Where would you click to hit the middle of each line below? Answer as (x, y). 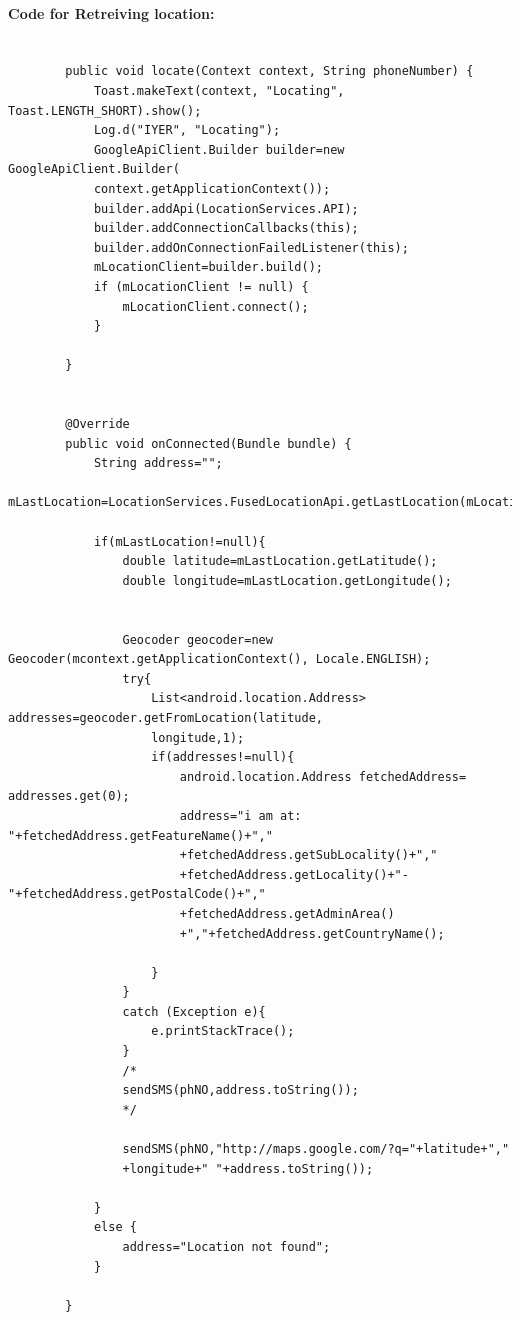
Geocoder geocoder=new (197, 639)
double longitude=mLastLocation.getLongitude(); (287, 580)
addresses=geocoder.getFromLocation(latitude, (165, 717)
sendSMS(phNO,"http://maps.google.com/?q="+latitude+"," (316, 1149)
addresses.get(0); (69, 796)
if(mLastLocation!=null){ (179, 541)
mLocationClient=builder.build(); (208, 267)
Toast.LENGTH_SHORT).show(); (105, 110)
